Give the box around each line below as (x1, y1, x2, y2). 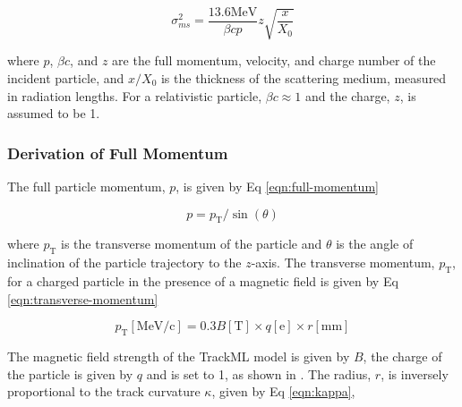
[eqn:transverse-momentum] (7, 289, 158, 308)
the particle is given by (7, 364, 133, 383)
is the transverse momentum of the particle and (61, 234, 322, 253)
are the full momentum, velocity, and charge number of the (112, 51, 436, 70)
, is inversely (381, 364, 449, 383)
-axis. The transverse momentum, (251, 253, 435, 272)
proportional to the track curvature (7, 382, 201, 401)
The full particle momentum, (7, 176, 166, 195)
